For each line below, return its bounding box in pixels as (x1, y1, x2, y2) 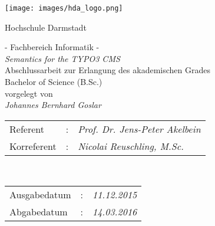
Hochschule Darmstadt (5, 21, 87, 33)
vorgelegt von (5, 87, 53, 99)
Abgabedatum (9, 205, 68, 219)
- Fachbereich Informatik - (5, 41, 100, 53)
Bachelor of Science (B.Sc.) (5, 76, 102, 88)
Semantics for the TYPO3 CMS (5, 52, 120, 64)
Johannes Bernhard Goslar (5, 99, 101, 111)
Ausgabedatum (9, 188, 71, 202)
